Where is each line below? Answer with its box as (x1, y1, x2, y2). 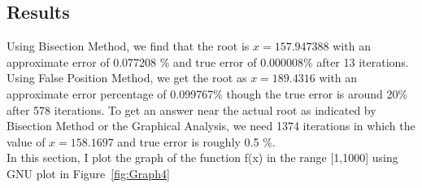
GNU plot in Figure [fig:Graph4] (7, 164, 170, 181)
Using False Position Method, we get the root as (7, 69, 247, 86)
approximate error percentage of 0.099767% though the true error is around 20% (7, 85, 408, 102)
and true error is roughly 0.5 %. (117, 133, 276, 150)
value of (7, 133, 46, 150)
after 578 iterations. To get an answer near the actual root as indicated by (7, 101, 376, 118)
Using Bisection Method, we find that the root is (7, 37, 250, 55)
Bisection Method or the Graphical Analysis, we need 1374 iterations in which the (7, 117, 415, 134)
